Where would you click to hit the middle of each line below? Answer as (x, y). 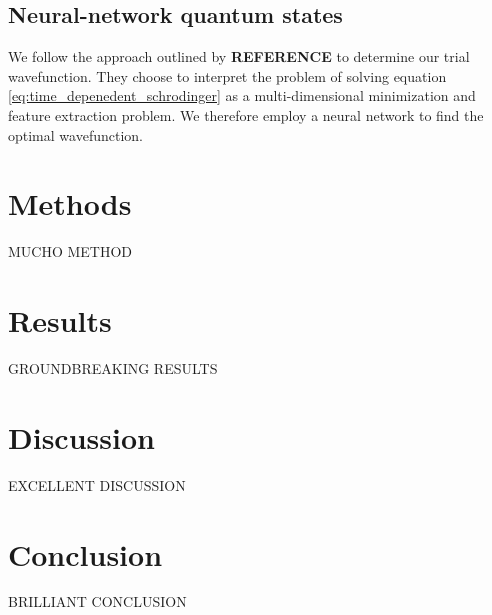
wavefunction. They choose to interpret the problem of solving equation (227, 75)
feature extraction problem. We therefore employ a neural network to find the (246, 114)
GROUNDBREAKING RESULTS (113, 368)
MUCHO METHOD (70, 251)
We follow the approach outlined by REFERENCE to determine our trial (239, 56)
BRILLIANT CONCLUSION (97, 601)
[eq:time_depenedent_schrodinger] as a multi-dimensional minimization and (242, 95)
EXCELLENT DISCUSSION (97, 484)
